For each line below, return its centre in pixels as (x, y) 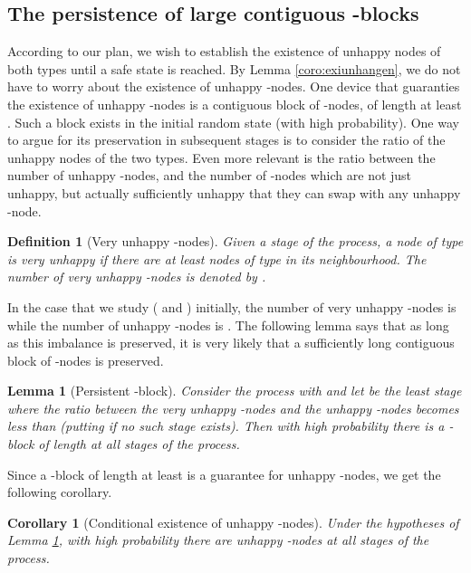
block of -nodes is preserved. (86, 360)
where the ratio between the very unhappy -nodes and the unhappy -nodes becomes (233, 408)
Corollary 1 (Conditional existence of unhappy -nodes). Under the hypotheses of (233, 522)
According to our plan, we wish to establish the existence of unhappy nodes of (224, 51)
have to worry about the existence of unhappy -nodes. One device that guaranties (234, 86)
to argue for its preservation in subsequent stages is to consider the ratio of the (226, 140)
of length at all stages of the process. (139, 444)
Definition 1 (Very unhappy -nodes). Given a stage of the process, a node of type (235, 241)
